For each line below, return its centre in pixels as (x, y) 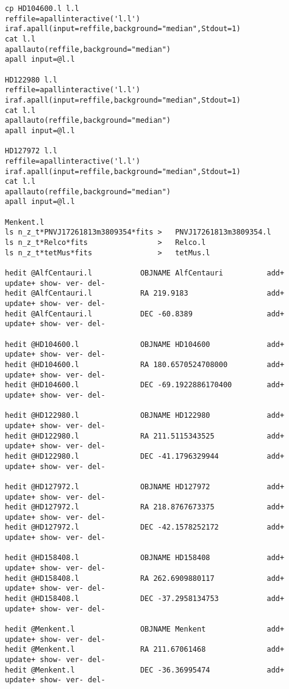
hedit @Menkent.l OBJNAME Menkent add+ (145, 629)
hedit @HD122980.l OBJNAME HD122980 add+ (145, 416)
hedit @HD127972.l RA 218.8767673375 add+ (145, 507)
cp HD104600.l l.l (42, 9)
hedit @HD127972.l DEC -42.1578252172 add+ (145, 527)
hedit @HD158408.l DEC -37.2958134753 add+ (145, 599)
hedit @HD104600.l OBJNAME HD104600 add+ (145, 344)
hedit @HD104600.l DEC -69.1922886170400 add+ (145, 385)
